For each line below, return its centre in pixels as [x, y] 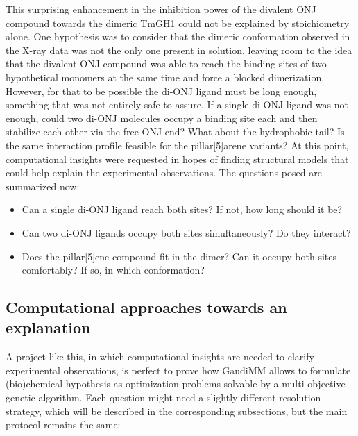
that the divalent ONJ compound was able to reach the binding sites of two [166, 64]
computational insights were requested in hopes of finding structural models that [177, 159]
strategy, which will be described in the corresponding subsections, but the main [177, 411]
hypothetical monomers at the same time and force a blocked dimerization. [165, 77]
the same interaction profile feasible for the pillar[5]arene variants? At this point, [177, 145]
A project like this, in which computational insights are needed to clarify [160, 357]
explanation [48, 327]
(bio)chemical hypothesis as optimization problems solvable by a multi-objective [176, 384]
